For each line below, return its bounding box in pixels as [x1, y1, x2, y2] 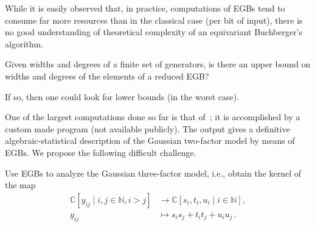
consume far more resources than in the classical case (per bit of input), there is [5, 13, 303, 26]
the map [5, 178, 36, 191]
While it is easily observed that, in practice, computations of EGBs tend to [5, 2, 285, 14]
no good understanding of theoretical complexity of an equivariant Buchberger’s [5, 25, 303, 38]
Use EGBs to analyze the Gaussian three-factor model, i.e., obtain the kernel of [5, 166, 302, 179]
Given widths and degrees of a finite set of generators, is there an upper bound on [5, 58, 311, 70]
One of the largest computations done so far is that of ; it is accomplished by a [5, 110, 300, 123]
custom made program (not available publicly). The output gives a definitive [5, 122, 290, 135]
